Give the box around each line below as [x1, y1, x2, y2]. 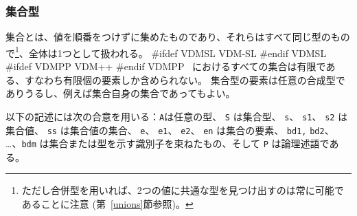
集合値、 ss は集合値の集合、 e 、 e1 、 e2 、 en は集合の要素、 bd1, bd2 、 [5, 122, 334, 137]
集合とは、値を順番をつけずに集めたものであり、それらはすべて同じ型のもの [5, 30, 350, 44]
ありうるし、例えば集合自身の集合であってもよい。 [5, 86, 235, 100]
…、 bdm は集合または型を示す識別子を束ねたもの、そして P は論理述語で [5, 136, 330, 151]
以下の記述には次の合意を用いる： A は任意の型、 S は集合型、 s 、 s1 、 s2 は [5, 109, 348, 123]
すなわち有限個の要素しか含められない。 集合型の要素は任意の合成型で [24, 72, 345, 87]
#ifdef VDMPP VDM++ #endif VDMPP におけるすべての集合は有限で [5, 59, 326, 74]
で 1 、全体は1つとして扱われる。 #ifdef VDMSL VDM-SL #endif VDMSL [5, 43, 327, 60]
